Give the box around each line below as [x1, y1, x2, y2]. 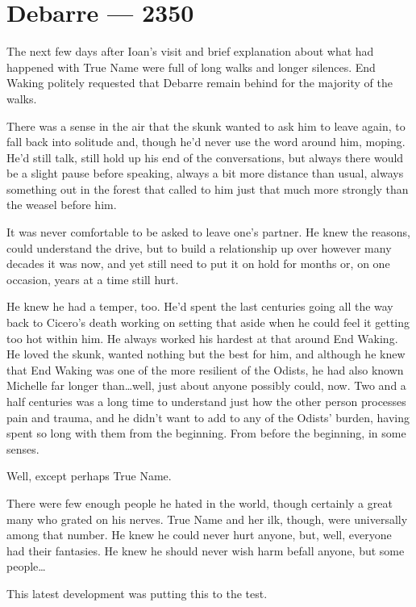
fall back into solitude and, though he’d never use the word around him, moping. [6, 133, 406, 150]
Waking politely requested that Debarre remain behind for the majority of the [6, 74, 393, 91]
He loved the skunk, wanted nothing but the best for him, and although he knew [6, 345, 406, 362]
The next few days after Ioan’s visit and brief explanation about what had [6, 43, 374, 60]
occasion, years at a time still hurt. [6, 270, 179, 287]
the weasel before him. [6, 196, 117, 213]
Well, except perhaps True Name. [6, 467, 172, 484]
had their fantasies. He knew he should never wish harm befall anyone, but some [6, 542, 405, 559]
